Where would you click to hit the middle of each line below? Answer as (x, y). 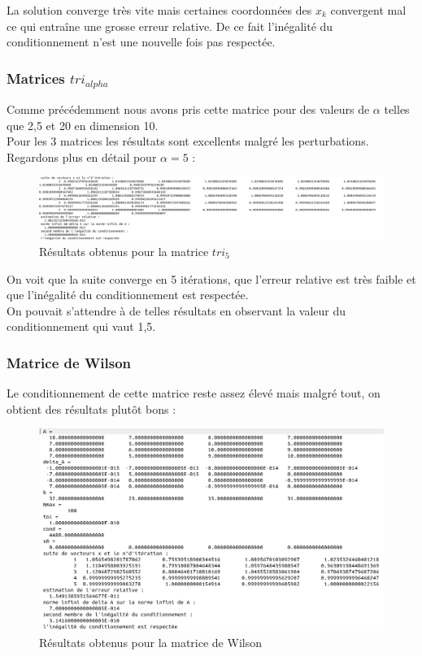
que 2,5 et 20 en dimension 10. (83, 125)
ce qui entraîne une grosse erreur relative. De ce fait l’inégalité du (170, 26)
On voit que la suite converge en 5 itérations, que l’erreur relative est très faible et (211, 278)
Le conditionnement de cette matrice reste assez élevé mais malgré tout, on (194, 393)
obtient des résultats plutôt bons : (91, 408)
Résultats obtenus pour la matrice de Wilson (150, 643)
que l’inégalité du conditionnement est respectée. (128, 295)
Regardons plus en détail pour (82, 156)
